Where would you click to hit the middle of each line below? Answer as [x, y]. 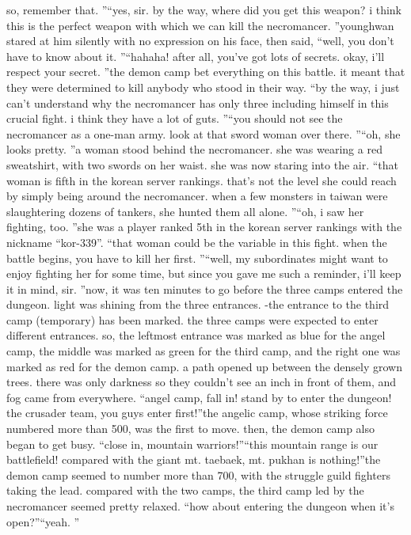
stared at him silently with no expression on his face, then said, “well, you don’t [200, 41]
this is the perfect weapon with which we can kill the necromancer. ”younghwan [200, 25]
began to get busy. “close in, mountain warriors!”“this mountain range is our [192, 444]
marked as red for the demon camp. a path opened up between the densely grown [205, 366]
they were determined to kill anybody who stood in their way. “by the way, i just [203, 87]
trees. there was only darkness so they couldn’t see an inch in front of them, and [202, 382]
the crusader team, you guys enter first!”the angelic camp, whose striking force [197, 413]
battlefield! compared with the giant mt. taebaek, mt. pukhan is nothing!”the [194, 459]
